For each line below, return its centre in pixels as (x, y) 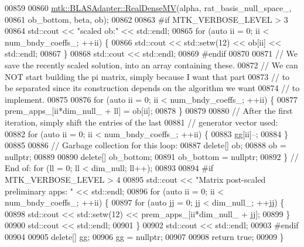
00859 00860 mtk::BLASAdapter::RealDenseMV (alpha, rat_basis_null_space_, (148, 8)
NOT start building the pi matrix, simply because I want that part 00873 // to (147, 76)
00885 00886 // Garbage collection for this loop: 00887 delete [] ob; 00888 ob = (146, 145)
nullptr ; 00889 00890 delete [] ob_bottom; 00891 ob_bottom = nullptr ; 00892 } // (152, 156)
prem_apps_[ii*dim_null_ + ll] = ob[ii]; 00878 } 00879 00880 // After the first (149, 111)
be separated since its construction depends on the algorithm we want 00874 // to (152, 88)
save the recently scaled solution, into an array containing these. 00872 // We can (151, 65)
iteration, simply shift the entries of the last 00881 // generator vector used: (141, 122)
